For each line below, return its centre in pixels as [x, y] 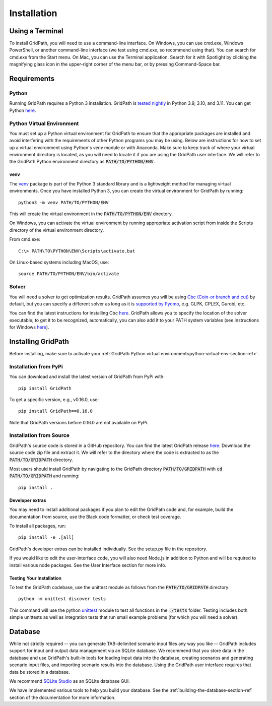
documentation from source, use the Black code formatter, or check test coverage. [95, 517]
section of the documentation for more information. [62, 697]
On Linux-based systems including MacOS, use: [59, 262]
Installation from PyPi [36, 366]
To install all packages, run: [38, 526]
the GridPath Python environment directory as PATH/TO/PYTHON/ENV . [82, 162]
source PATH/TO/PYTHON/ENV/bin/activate [69, 274]
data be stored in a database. [40, 672]
